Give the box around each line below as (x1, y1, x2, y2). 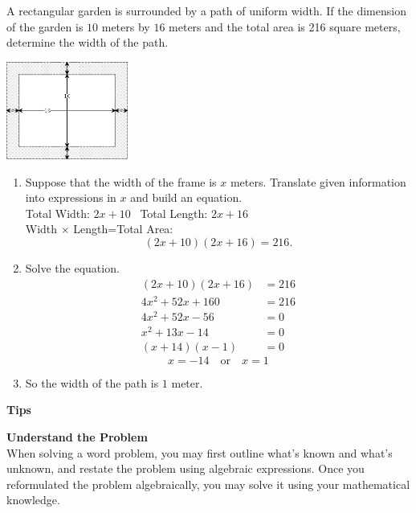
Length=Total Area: (73, 220, 173, 237)
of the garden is (6, 18, 84, 35)
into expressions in (25, 189, 116, 206)
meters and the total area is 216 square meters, (169, 18, 401, 35)
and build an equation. (130, 189, 243, 206)
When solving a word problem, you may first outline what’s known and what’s (6, 444, 393, 461)
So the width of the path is (25, 374, 159, 391)
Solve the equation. (25, 259, 120, 276)
